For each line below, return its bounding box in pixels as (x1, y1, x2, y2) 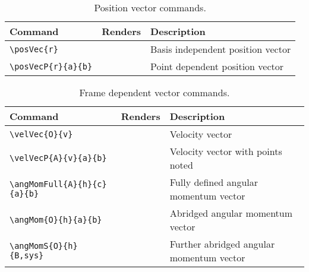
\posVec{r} (10, 44, 58, 54)
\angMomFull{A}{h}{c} (10, 179, 107, 189)
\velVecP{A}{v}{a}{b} (10, 153, 107, 163)
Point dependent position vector (150, 59, 284, 73)
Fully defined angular (169, 175, 258, 189)
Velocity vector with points (169, 144, 282, 158)
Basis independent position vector (150, 42, 291, 56)
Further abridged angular (169, 237, 275, 251)
